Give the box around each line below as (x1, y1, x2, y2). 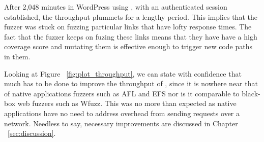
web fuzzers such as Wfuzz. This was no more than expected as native (17, 98, 237, 109)
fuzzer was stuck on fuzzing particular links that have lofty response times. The (4, 21, 252, 32)
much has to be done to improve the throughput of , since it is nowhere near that (4, 78, 258, 89)
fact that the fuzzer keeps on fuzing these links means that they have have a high (4, 31, 257, 42)
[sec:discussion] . (8, 128, 56, 138)
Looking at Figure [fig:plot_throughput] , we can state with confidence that (4, 68, 242, 79)
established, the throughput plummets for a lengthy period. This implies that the (4, 11, 257, 22)
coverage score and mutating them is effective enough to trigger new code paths (4, 41, 252, 52)
